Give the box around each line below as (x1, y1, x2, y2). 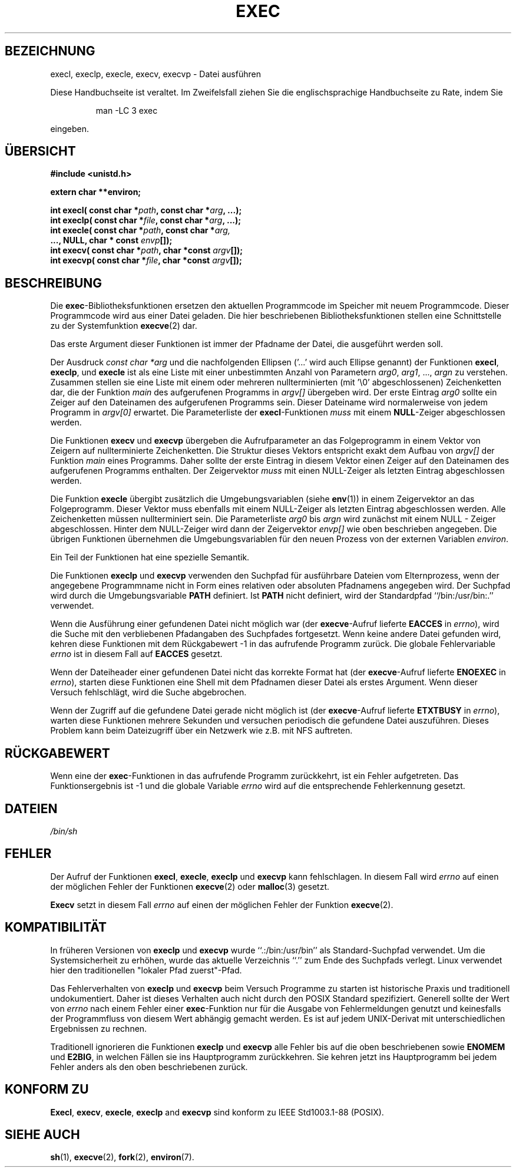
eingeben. (50, 123, 90, 134)
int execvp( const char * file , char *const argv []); (50, 255, 242, 266)
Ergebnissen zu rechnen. (50, 1023, 147, 1034)
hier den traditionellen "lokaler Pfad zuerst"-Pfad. (50, 965, 242, 975)
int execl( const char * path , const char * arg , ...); (50, 205, 242, 216)
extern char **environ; (50, 187, 141, 197)
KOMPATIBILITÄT (5, 920, 107, 935)
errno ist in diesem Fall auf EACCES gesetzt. (50, 649, 223, 659)
